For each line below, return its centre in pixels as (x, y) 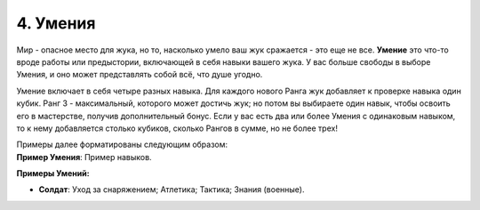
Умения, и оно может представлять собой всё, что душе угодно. (140, 75)
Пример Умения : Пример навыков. (84, 157)
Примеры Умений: (53, 174)
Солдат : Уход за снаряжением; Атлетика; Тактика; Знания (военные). (172, 190)
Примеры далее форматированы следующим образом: (122, 145)
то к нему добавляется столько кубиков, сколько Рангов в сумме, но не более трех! (177, 128)
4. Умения (56, 23)
